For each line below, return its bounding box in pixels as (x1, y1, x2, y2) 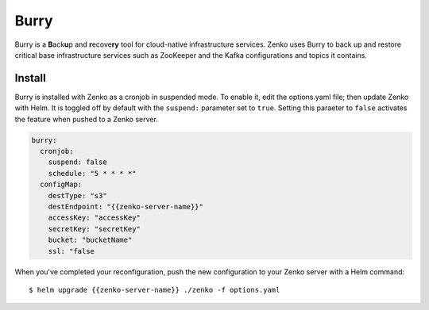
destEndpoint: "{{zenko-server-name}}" (48, 202, 204, 211)
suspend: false (48, 158, 107, 166)
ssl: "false (48, 247, 95, 255)
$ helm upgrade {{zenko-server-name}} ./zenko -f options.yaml (29, 285, 280, 294)
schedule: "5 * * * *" (48, 169, 137, 178)
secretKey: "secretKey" (48, 224, 141, 233)
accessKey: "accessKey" (48, 213, 141, 222)
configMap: (40, 180, 83, 189)
